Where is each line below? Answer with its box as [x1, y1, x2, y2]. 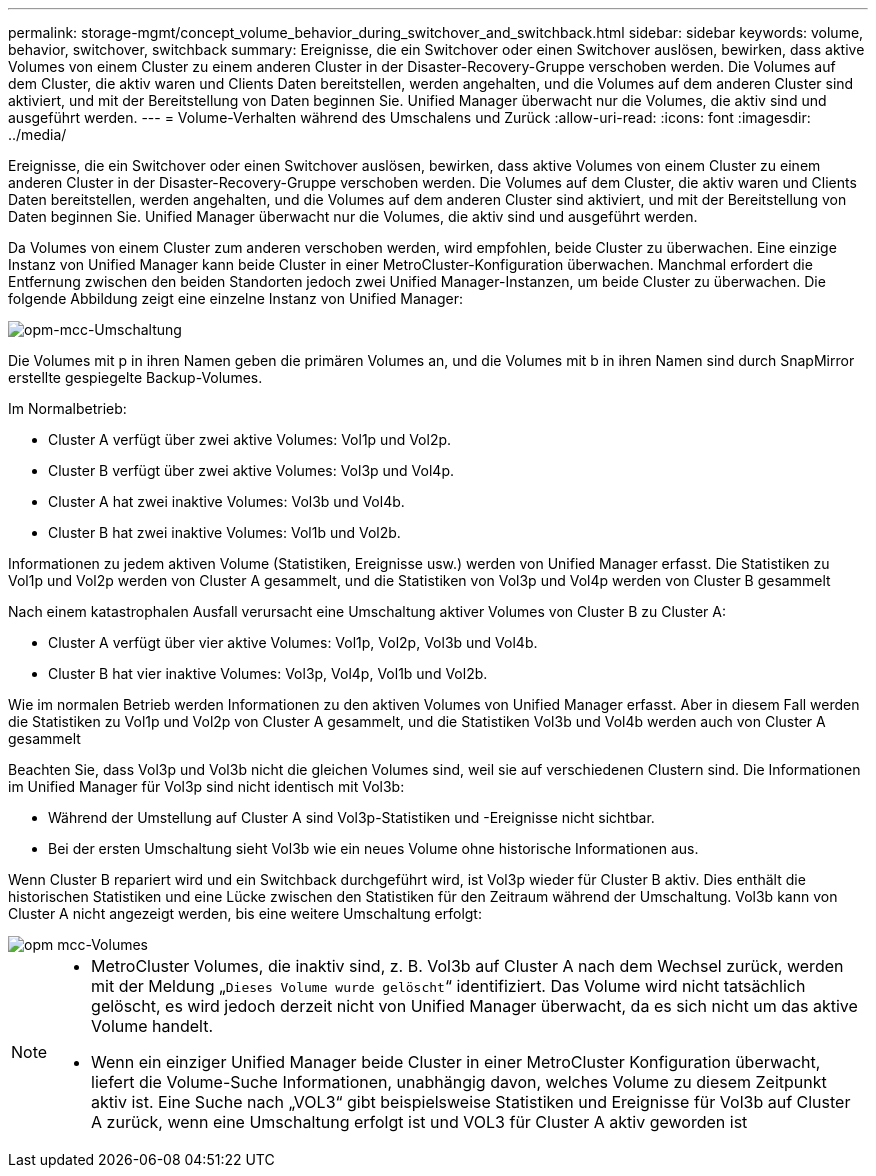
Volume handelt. [91, 1016, 214, 1036]
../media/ [8, 126, 67, 143]
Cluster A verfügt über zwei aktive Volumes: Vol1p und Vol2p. [48, 431, 452, 448]
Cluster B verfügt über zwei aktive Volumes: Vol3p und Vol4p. [48, 462, 454, 479]
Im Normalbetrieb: [8, 400, 127, 417]
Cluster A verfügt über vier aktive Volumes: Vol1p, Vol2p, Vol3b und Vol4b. [48, 634, 538, 651]
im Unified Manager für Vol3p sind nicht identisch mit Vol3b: [8, 778, 405, 795]
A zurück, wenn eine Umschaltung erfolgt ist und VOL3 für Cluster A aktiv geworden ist [91, 1112, 748, 1132]
